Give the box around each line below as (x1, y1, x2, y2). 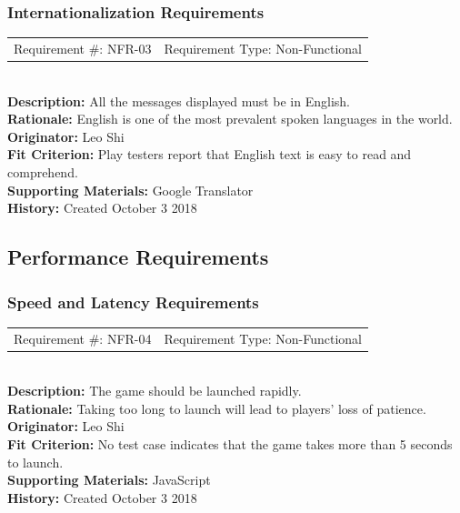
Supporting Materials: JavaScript (7, 470, 211, 489)
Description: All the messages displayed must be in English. (7, 91, 351, 110)
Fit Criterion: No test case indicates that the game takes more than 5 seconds (7, 435, 453, 454)
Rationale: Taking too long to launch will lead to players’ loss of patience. (7, 398, 426, 417)
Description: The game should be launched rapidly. (7, 381, 302, 400)
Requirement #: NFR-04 (14, 328, 152, 347)
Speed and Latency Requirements (7, 290, 259, 313)
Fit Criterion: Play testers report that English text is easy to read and (7, 145, 412, 164)
